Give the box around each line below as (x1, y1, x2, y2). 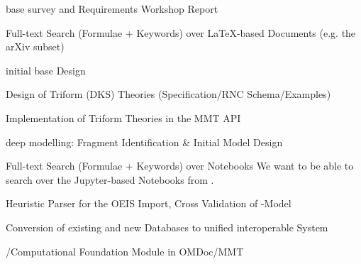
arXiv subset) (6, 39, 65, 54)
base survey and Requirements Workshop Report (6, 1, 218, 16)
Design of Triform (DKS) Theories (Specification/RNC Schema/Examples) (6, 87, 331, 101)
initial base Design (6, 62, 86, 77)
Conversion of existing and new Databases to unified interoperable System (6, 219, 328, 234)
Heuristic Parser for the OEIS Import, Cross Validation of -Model (6, 196, 291, 211)
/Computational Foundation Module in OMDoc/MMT (6, 243, 244, 258)
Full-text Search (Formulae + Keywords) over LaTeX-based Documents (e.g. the (6, 25, 356, 40)
